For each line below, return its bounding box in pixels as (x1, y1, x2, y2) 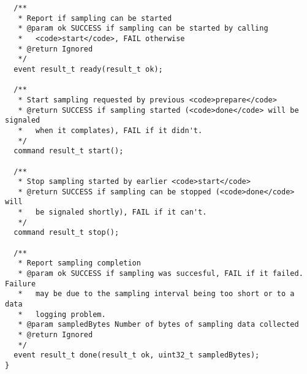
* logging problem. (18, 310, 106, 319)
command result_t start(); (13, 147, 124, 156)
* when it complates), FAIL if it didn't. (18, 126, 203, 135)
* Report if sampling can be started (18, 13, 172, 23)
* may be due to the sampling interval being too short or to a (18, 289, 295, 299)
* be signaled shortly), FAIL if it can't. (18, 208, 207, 217)
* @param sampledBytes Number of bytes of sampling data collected (18, 320, 299, 329)
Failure (5, 279, 36, 288)
